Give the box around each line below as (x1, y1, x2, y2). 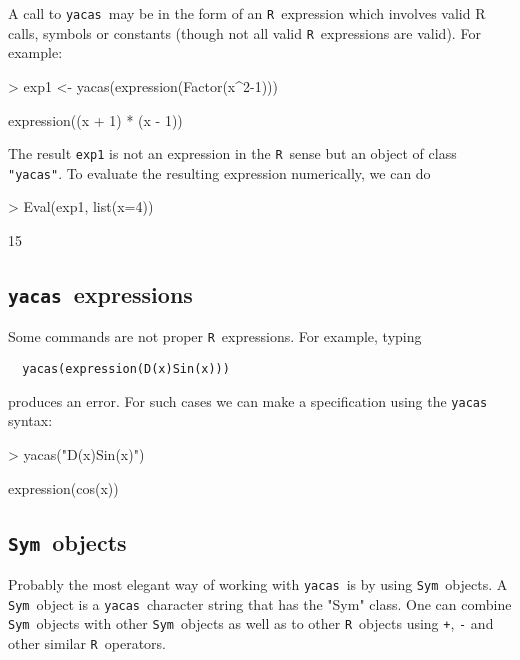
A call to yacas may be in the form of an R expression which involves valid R (8, 3, 486, 23)
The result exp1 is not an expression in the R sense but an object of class (8, 143, 457, 164)
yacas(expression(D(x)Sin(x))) (22, 362, 230, 377)
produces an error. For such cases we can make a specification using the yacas (8, 390, 488, 411)
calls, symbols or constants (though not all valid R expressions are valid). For (8, 22, 481, 43)
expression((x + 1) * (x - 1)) (8, 109, 183, 130)
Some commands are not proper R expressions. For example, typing (8, 326, 422, 347)
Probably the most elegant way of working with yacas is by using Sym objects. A (8, 573, 508, 594)
